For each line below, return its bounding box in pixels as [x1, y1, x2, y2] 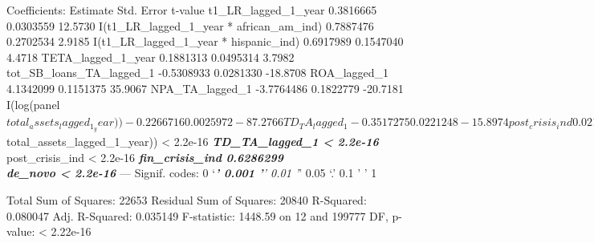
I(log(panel [6, 95, 60, 112]
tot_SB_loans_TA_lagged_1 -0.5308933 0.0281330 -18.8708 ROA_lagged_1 [6, 64, 389, 81]
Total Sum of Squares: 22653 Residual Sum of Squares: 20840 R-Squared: [6, 191, 367, 208]
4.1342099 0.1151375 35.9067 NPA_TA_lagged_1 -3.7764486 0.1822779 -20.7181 [6, 79, 404, 96]
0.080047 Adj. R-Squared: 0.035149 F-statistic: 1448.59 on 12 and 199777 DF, [6, 207, 389, 224]
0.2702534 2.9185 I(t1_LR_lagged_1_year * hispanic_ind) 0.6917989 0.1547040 [6, 33, 404, 50]
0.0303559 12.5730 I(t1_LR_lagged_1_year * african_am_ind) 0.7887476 [6, 17, 374, 34]
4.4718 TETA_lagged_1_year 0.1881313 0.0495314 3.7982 [6, 48, 295, 65]
